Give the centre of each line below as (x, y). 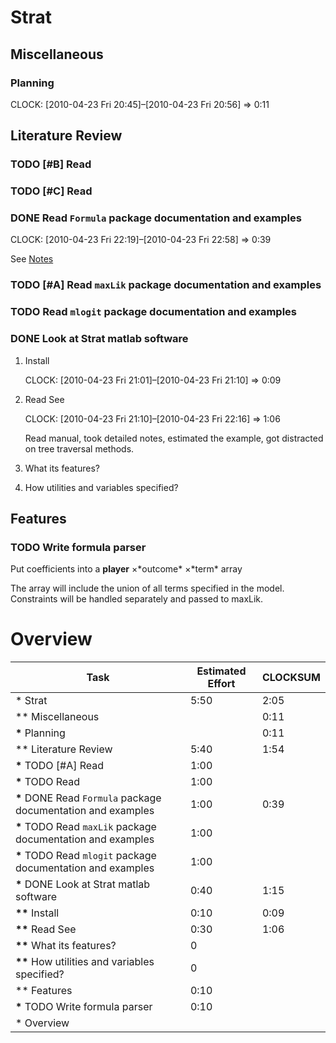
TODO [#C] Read (51, 191)
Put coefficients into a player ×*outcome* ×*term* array (126, 569)
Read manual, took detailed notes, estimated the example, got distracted (174, 438)
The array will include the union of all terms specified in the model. (147, 588)
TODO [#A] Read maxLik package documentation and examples (166, 285)
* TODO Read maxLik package (86, 827)
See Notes (32, 259)
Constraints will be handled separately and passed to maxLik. (137, 599)
